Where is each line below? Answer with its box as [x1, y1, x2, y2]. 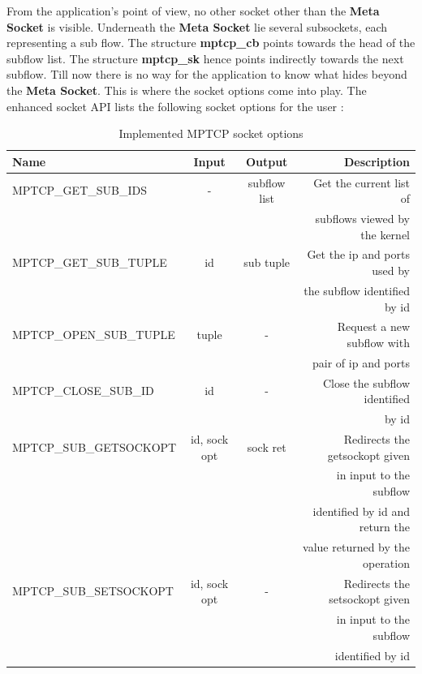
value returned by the [303, 539, 410, 556]
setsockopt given [329, 590, 410, 607]
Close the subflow [322, 374, 410, 391]
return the [359, 518, 410, 535]
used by [372, 262, 410, 279]
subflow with [347, 333, 410, 350]
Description [343, 152, 410, 170]
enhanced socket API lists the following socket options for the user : [6, 97, 344, 114]
